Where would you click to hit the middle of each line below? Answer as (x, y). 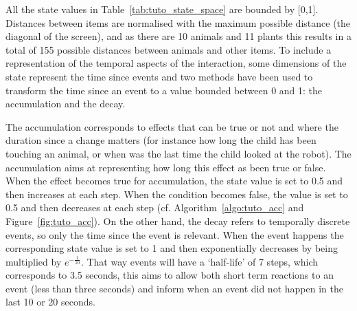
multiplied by (34, 261)
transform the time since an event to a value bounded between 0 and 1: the (164, 90)
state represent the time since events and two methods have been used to (159, 76)
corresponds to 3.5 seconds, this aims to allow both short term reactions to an (170, 275)
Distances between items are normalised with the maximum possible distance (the (178, 22)
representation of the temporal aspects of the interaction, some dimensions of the (176, 63)
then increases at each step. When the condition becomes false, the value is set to (177, 194)
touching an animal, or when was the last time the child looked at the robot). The (178, 153)
